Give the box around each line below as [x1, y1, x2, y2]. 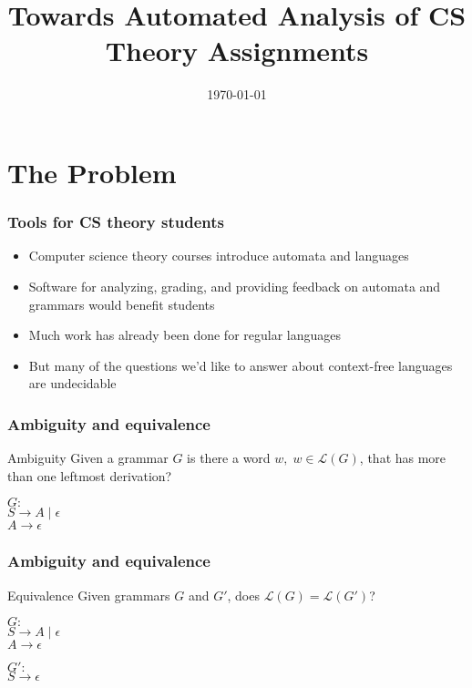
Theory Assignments [105, 32, 369, 69]
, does [227, 585, 260, 604]
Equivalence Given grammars [7, 585, 170, 604]
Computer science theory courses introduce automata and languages [28, 246, 409, 265]
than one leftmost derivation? [7, 466, 172, 485]
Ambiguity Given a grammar [7, 448, 169, 467]
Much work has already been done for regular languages [28, 325, 341, 344]
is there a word [187, 448, 271, 467]
